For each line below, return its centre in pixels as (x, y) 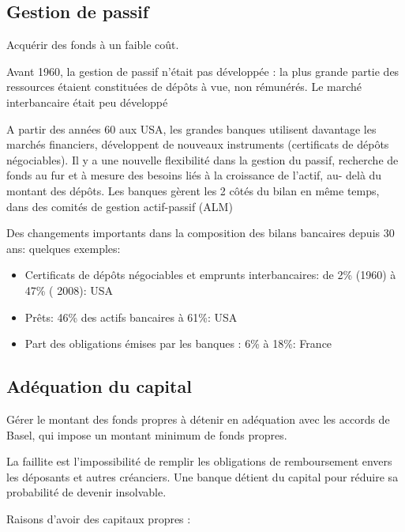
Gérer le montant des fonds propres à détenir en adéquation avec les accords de (198, 419)
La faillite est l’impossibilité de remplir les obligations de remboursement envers (199, 461)
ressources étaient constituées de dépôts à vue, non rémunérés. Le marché (184, 87)
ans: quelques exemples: (64, 248)
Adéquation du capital (99, 386)
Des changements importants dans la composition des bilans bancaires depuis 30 (201, 233)
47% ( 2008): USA (69, 290)
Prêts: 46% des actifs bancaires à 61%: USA (131, 317)
